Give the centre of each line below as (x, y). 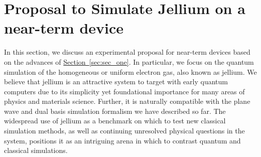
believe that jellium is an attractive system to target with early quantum (116, 82)
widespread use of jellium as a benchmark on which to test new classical (115, 121)
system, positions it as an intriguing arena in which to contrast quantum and (122, 140)
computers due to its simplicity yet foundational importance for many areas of (124, 91)
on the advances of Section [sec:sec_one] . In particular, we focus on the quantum (129, 61)
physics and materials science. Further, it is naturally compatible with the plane (127, 101)
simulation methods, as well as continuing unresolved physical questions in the (124, 131)
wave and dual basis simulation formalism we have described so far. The (115, 111)
